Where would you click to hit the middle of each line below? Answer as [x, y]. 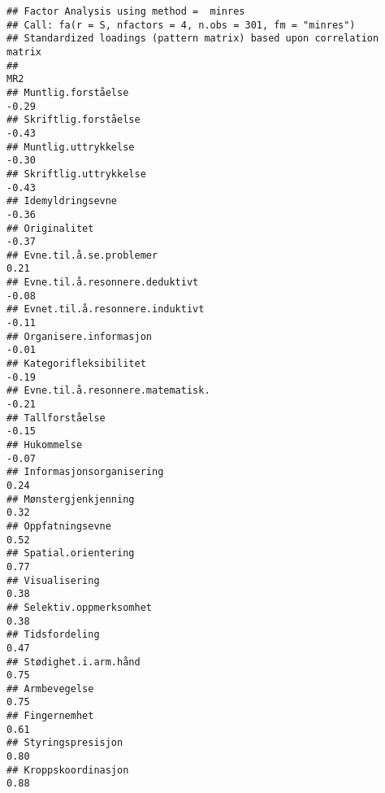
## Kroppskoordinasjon [68, 770]
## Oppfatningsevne [59, 526]
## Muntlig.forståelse [68, 92]
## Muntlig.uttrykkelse [71, 147]
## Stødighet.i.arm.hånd [74, 662]
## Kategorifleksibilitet [76, 364]
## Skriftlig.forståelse [74, 120]
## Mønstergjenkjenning [71, 499]
